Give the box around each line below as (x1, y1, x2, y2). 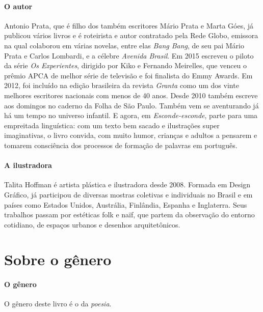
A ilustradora (4, 160, 52, 171)
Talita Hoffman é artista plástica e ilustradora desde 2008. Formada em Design (4, 179, 251, 190)
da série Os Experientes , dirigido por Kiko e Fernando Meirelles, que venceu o (4, 60, 247, 71)
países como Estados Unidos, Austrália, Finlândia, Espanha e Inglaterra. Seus (4, 199, 247, 210)
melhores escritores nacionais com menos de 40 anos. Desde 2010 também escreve (4, 90, 258, 100)
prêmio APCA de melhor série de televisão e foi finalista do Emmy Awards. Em (4, 70, 253, 80)
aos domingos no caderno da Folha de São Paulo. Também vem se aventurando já (4, 100, 259, 110)
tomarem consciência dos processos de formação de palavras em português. (4, 139, 238, 150)
